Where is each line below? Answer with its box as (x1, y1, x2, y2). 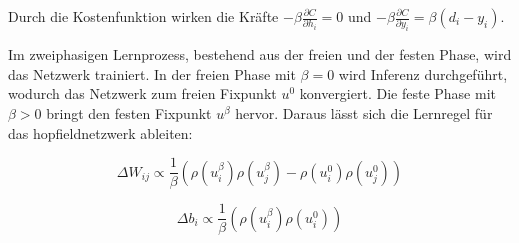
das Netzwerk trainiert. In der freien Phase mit (8, 63, 296, 84)
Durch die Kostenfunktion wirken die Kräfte (8, 6, 279, 26)
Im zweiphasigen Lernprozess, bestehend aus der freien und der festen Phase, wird (8, 44, 512, 65)
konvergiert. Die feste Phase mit (299, 83, 496, 104)
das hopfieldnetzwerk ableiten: (8, 122, 193, 143)
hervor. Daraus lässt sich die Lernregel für (235, 103, 493, 124)
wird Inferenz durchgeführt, (338, 63, 508, 84)
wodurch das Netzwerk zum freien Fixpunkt (8, 83, 277, 104)
